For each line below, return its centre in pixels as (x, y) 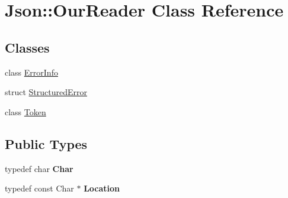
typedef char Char (39, 168)
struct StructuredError (46, 92)
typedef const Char (39, 188)
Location (102, 188)
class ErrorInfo (31, 72)
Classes (27, 47)
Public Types (46, 143)
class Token (25, 111)
